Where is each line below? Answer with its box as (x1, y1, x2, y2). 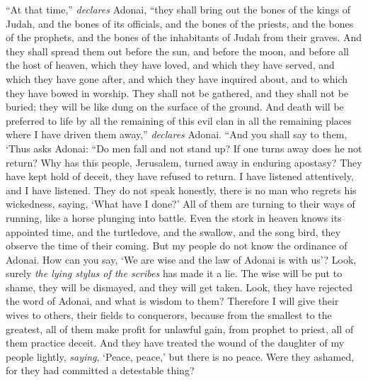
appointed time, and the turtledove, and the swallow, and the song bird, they (6, 224, 341, 239)
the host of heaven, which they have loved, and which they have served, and (6, 57, 335, 72)
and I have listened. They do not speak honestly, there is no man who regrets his (6, 182, 357, 197)
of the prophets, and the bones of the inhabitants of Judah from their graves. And (6, 30, 362, 45)
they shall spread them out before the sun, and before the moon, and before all (6, 43, 349, 58)
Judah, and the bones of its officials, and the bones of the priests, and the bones (6, 16, 354, 30)
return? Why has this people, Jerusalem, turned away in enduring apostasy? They (6, 155, 362, 169)
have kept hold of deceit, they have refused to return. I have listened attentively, (6, 169, 354, 184)
